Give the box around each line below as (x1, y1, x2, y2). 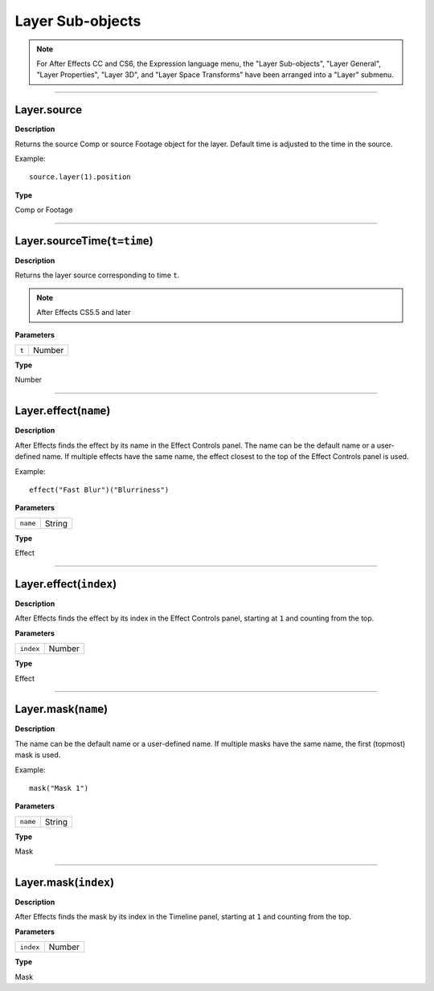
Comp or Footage (14, 205, 73, 215)
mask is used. (14, 750, 61, 760)
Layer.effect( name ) (14, 404, 111, 418)
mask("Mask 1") (29, 784, 89, 793)
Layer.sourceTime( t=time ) (14, 234, 154, 248)
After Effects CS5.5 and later (36, 308, 131, 317)
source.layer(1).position (29, 173, 132, 182)
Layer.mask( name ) (14, 702, 108, 716)
